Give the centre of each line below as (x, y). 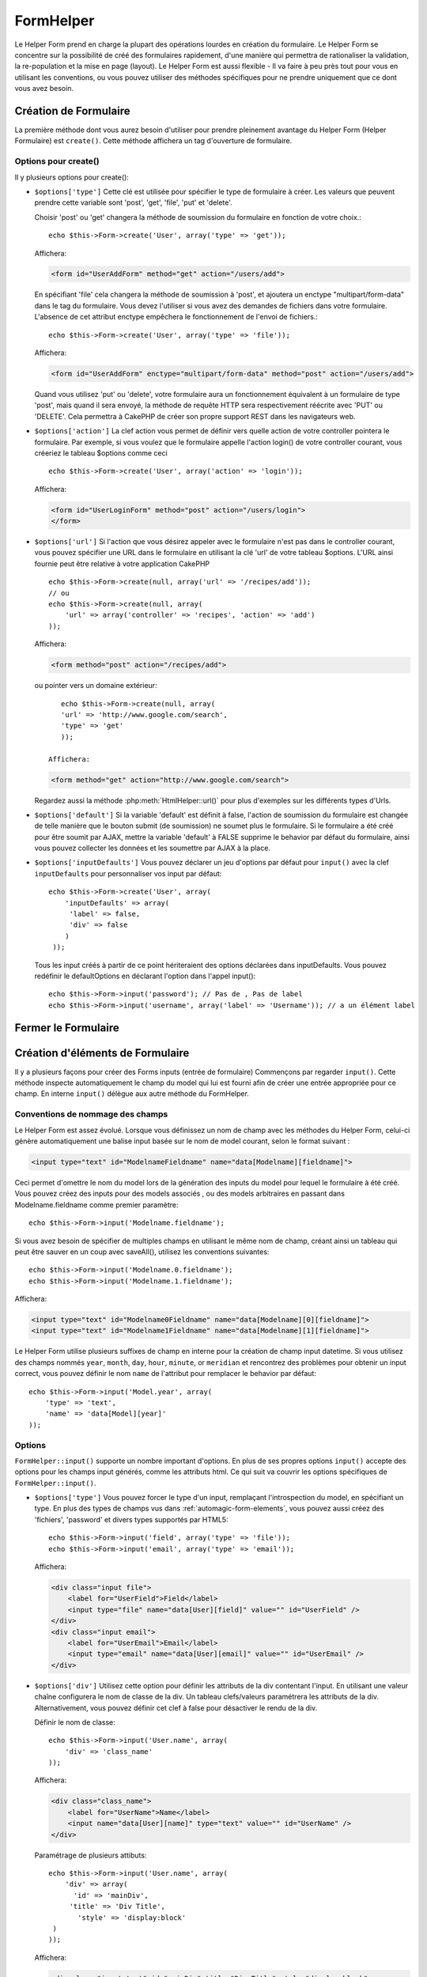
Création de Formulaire (72, 111)
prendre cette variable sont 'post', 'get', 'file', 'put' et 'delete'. (133, 202)
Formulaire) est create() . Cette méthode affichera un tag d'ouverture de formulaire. (153, 141)
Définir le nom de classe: (75, 1722)
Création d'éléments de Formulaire (102, 1053)
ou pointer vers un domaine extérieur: (96, 686)
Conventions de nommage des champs (91, 1114)
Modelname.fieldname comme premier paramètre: (96, 1204)
